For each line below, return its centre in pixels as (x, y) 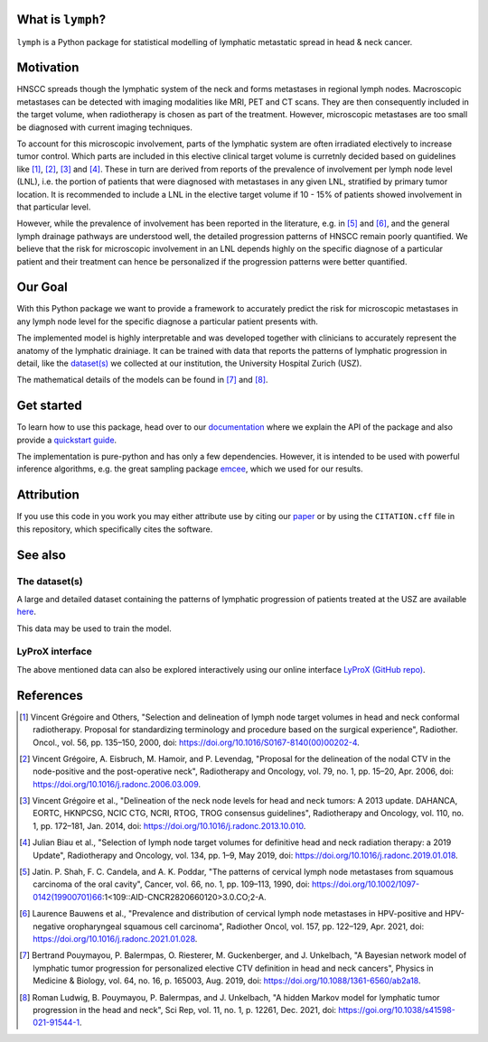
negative (49, 926)
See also (42, 555)
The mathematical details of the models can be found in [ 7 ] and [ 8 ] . (142, 380)
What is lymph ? (61, 19)
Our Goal (42, 288)
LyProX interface (54, 652)
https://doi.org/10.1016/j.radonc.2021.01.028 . (115, 938)
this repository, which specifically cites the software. (115, 529)
